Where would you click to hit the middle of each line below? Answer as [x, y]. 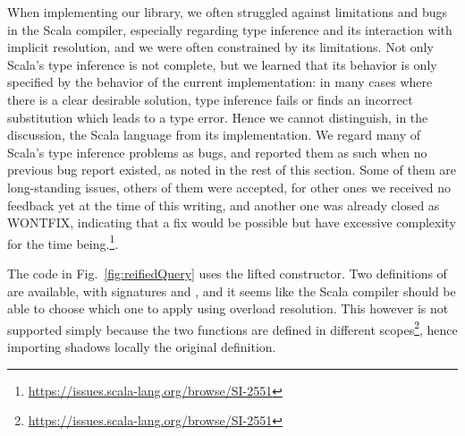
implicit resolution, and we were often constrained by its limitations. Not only [220, 47]
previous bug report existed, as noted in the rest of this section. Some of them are [232, 170]
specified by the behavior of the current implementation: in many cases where [220, 82]
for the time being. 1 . [63, 242]
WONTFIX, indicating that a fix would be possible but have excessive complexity [232, 222]
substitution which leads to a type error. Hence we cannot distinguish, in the [218, 117]
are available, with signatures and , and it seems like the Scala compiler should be [232, 291]
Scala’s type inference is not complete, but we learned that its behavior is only [222, 64]
